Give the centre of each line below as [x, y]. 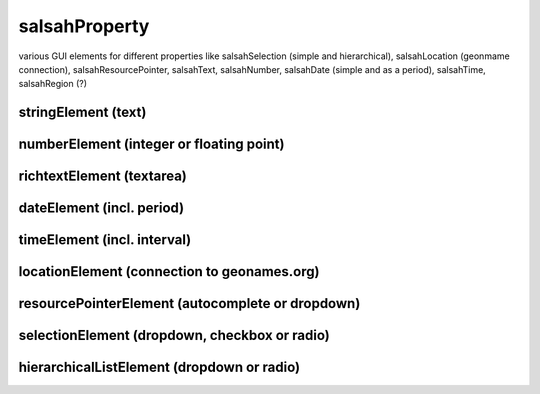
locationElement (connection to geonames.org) [169, 271]
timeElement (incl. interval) [105, 240]
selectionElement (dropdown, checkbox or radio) [174, 335]
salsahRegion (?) [53, 84]
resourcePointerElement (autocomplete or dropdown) [189, 303]
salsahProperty [84, 26]
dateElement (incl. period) [101, 208]
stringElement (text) [82, 112]
